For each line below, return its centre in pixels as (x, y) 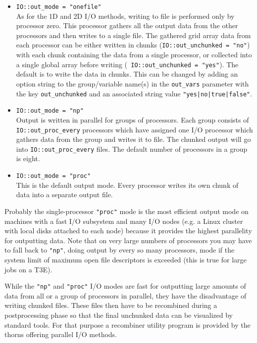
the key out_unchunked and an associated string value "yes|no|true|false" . (134, 93)
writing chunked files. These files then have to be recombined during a (111, 305)
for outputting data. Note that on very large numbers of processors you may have (128, 240)
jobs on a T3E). (28, 269)
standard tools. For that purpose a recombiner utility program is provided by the (128, 324)
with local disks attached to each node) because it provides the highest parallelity (128, 231)
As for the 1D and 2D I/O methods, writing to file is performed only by (125, 16)
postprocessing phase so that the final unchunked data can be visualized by (119, 315)
